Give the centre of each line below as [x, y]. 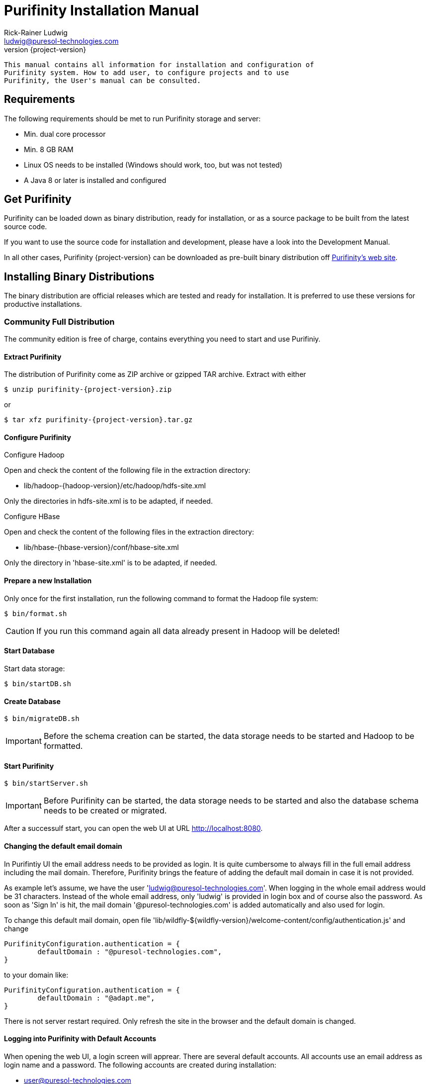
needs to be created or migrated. [105, 811]
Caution [20, 631]
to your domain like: [36, 975]
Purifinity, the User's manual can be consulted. [103, 80]
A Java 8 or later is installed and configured [95, 180]
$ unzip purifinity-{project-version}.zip [88, 390]
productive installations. [43, 304]
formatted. [63, 746]
